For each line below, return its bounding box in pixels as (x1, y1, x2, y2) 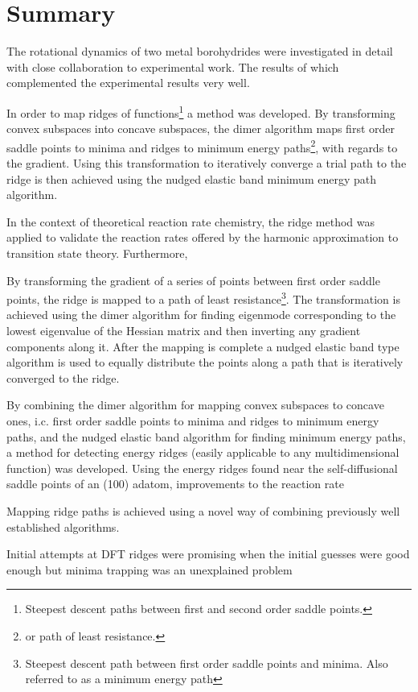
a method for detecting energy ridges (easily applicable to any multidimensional (6, 444, 400, 461)
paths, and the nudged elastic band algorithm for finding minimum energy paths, (6, 428, 406, 445)
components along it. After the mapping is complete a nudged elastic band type (6, 338, 400, 354)
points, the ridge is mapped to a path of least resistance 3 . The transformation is (6, 288, 400, 307)
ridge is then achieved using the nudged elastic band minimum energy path (6, 170, 376, 187)
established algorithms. (6, 518, 120, 535)
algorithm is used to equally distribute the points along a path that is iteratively (6, 354, 404, 371)
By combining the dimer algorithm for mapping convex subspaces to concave (6, 396, 384, 413)
